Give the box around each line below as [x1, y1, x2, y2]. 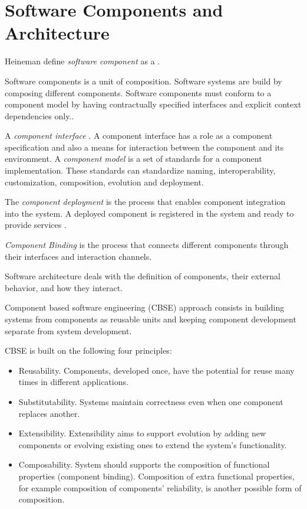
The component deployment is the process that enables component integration [5, 195, 286, 208]
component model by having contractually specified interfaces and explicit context [5, 98, 302, 110]
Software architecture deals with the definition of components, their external [5, 270, 280, 282]
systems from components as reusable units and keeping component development [5, 313, 296, 325]
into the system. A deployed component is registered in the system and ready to [5, 207, 294, 219]
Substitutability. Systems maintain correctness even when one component [18, 395, 283, 407]
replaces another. [18, 407, 80, 419]
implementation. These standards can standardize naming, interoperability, [5, 164, 276, 177]
